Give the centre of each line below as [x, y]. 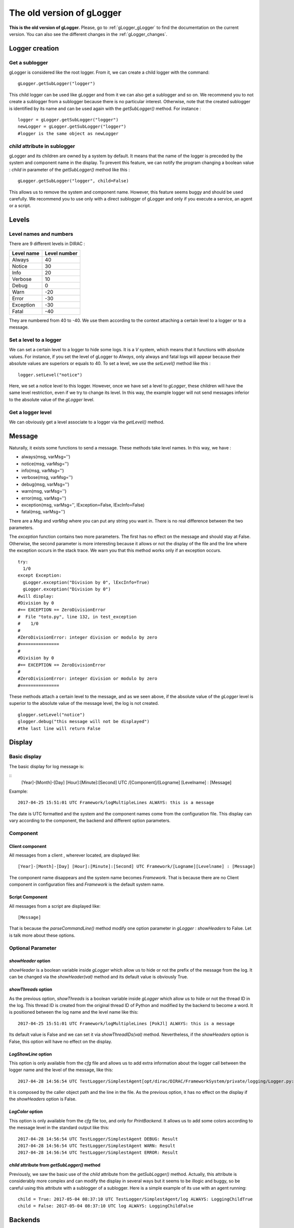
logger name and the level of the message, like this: [61, 1070]
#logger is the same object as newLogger [68, 133]
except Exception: [40, 575]
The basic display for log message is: [47, 766]
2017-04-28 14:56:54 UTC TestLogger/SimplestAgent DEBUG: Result [98, 1139]
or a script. [20, 206]
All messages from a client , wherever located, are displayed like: [75, 855]
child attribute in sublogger [42, 146]
